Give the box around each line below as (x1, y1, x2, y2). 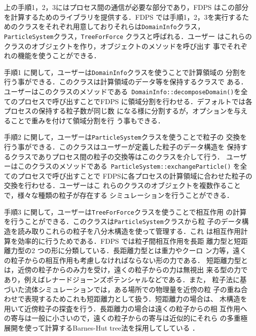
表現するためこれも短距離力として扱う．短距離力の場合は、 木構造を (24, 294, 248, 304)
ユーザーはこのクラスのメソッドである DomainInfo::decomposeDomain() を (4, 86, 241, 96)
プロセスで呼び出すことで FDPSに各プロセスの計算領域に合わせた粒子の (17, 170, 253, 181)
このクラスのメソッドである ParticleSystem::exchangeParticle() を (17, 161, 240, 171)
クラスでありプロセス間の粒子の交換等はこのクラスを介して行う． (10, 151, 224, 161)
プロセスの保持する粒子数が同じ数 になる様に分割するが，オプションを (4, 106, 234, 116)
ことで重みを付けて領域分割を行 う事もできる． (10, 115, 165, 125)
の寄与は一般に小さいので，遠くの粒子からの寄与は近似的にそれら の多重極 (4, 313, 248, 323)
